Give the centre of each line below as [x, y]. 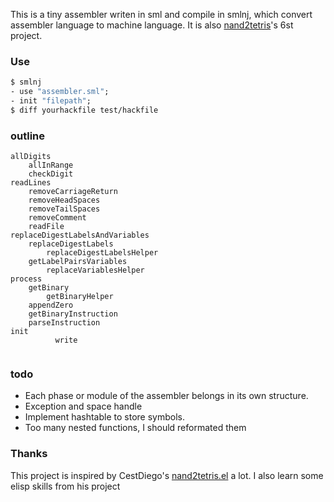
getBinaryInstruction [73, 314]
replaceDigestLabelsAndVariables [80, 235]
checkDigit [51, 174]
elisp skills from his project [65, 486]
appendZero [51, 305]
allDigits [31, 157]
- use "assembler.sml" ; [60, 92]
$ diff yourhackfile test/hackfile [84, 110]
